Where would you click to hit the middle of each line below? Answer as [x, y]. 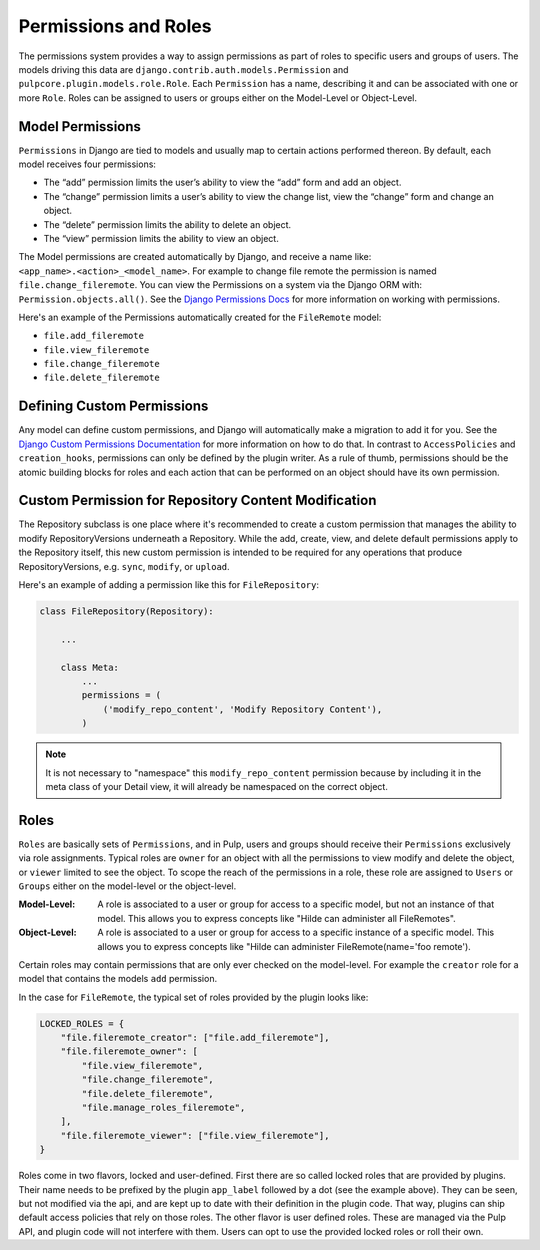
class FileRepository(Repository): [126, 611]
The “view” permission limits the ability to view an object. [161, 238]
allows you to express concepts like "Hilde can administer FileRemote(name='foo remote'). [284, 946]
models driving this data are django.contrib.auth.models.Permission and [183, 69]
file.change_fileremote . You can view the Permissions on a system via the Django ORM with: [220, 285]
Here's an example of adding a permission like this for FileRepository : [169, 585]
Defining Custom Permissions [113, 406]
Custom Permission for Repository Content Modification [197, 500]
